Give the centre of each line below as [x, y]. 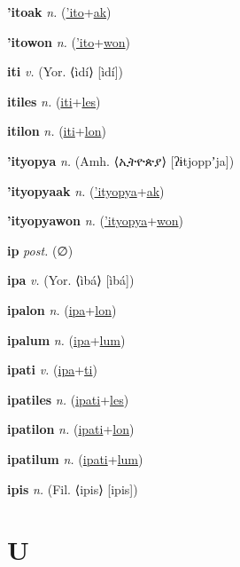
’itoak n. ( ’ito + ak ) [59, 12]
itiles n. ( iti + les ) [54, 101]
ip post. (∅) [40, 250]
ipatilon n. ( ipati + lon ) [71, 429]
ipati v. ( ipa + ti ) [52, 370]
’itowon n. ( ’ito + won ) [69, 41]
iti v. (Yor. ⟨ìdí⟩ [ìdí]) [66, 71]
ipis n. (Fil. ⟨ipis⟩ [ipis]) [73, 488]
